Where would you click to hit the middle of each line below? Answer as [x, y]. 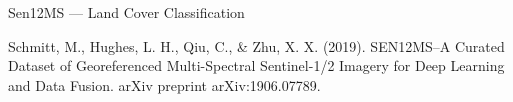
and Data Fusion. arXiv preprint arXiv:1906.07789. [164, 84]
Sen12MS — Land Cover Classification [126, 12]
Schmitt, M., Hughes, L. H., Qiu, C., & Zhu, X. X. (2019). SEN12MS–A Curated [256, 45]
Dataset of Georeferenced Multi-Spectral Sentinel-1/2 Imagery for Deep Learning [256, 65]
